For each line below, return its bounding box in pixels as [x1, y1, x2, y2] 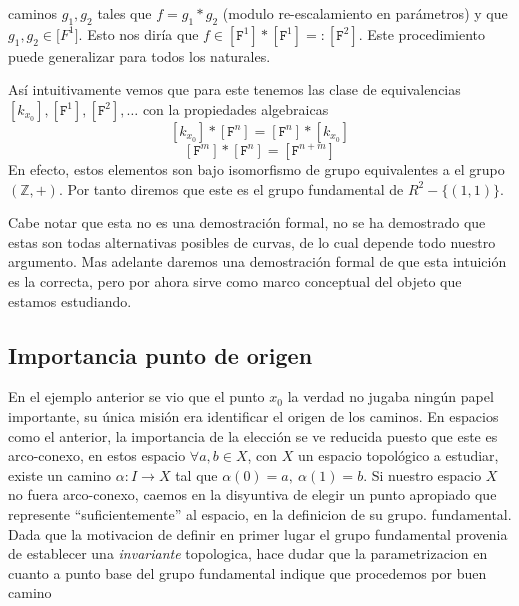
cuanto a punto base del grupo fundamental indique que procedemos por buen [8, 562, 487, 583]
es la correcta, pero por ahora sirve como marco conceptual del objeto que [8, 270, 462, 291]
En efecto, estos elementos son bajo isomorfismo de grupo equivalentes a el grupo [8, 158, 505, 179]
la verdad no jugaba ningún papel [287, 386, 494, 407]
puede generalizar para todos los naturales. [8, 45, 271, 66]
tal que [175, 464, 218, 485]
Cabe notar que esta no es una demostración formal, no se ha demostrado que [8, 212, 486, 233]
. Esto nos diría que [78, 23, 199, 44]
